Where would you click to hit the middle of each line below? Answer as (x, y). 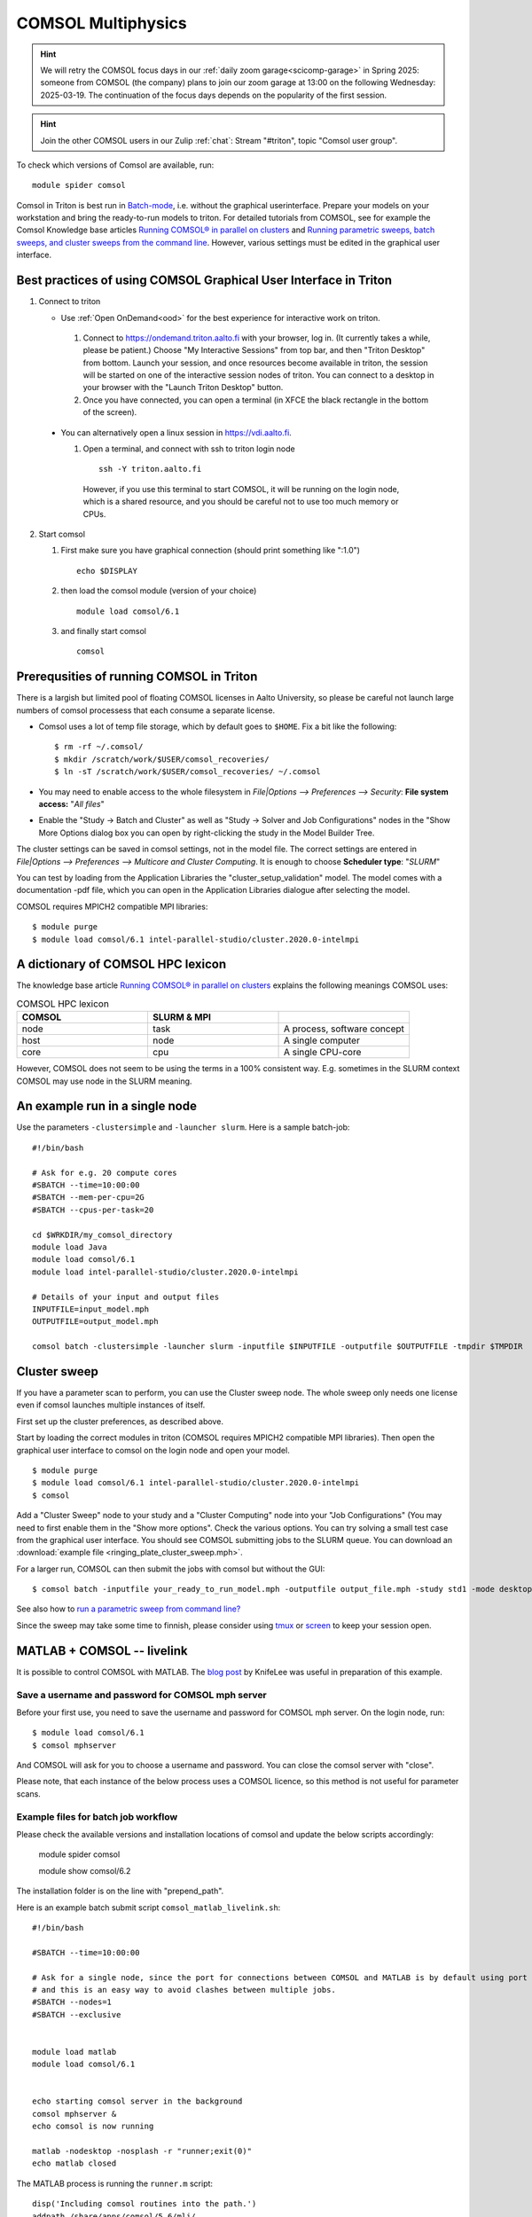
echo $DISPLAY (107, 571)
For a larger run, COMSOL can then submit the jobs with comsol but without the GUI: (171, 1569)
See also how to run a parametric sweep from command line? (129, 1609)
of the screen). (110, 412)
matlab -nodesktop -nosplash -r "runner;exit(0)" (142, 2151)
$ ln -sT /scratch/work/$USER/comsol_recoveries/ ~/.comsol (188, 772)
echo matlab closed (74, 2163)
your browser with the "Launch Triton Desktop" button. (183, 388)
